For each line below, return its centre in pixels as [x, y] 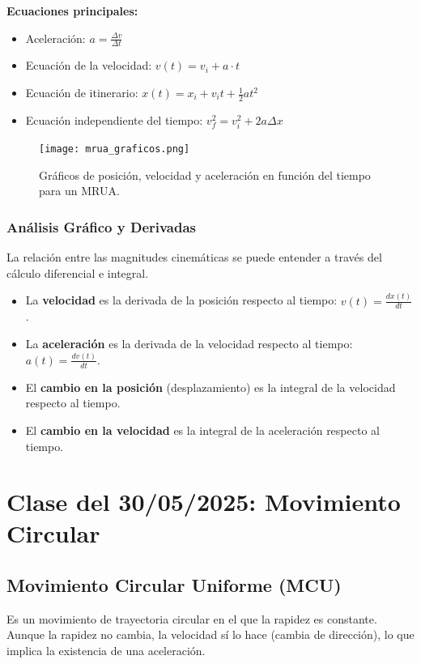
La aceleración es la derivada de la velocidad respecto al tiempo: [189, 343]
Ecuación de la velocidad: [89, 65]
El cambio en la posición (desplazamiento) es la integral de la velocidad [210, 387]
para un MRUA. [79, 191]
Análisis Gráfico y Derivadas [102, 226]
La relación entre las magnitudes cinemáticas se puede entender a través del [194, 257]
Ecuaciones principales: [72, 11]
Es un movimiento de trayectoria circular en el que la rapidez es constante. [192, 618]
